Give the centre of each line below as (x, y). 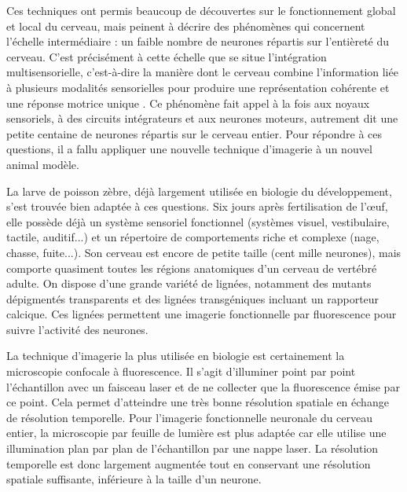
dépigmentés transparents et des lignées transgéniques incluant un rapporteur (193, 298)
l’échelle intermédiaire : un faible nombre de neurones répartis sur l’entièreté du (198, 41)
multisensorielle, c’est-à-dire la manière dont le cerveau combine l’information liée (202, 72)
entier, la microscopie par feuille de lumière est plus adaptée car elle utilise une (196, 433)
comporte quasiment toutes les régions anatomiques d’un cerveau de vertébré (192, 268)
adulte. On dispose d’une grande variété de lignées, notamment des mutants (189, 283)
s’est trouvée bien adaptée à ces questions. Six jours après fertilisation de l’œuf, (197, 206)
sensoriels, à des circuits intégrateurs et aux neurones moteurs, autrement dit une (202, 118)
